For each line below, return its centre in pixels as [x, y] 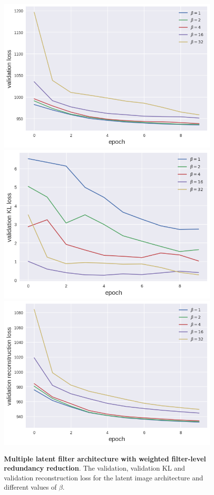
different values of [30, 487]
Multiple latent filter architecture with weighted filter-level [105, 458]
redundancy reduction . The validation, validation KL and [95, 468]
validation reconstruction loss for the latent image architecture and [104, 477]
